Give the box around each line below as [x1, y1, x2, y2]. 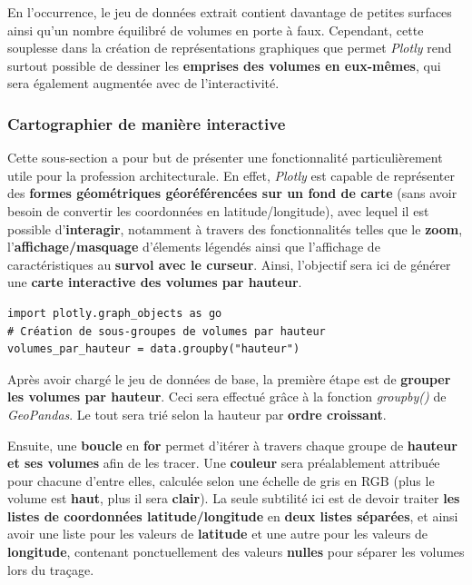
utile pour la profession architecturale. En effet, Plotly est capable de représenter [7, 165, 455, 184]
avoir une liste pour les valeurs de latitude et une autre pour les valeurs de [7, 524, 428, 543]
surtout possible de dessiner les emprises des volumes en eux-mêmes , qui [7, 55, 441, 74]
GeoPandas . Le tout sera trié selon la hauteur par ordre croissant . [7, 404, 387, 423]
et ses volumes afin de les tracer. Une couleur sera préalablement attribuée [7, 453, 440, 472]
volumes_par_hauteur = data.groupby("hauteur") [7, 342, 300, 356]
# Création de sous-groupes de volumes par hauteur [7, 324, 326, 338]
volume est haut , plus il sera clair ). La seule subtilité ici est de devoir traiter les [7, 489, 460, 508]
